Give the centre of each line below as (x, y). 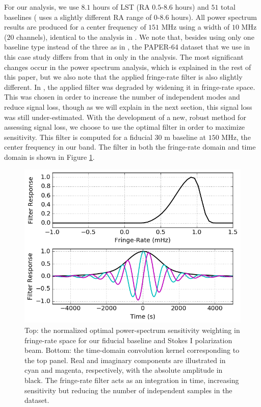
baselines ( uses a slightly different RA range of (78, 17)
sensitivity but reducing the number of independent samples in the (128, 390)
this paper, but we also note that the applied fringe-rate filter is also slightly (123, 77)
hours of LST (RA (121, 7)
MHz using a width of (195, 27)
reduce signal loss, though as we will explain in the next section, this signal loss (128, 106)
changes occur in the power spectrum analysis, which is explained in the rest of (128, 67)
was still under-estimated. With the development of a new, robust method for (125, 117)
